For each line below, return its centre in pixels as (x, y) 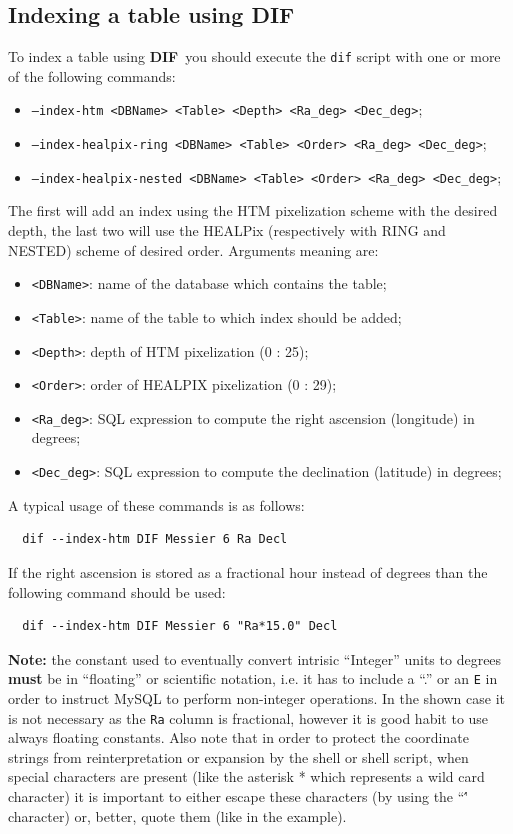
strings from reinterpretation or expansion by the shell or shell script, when (238, 756)
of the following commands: (92, 75)
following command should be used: (117, 591)
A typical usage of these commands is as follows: (156, 504)
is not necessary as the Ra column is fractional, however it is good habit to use (248, 717)
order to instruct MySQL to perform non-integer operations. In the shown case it (257, 697)
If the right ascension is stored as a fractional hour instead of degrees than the (248, 571)
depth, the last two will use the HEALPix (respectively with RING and (227, 230)
